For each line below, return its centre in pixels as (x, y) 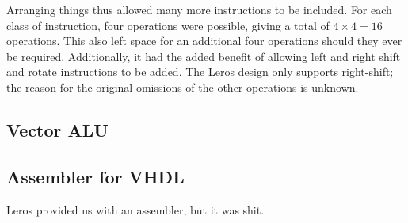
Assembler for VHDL (95, 176)
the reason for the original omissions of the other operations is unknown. (183, 87)
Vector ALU (57, 129)
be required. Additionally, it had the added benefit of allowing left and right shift (204, 56)
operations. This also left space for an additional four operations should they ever (204, 41)
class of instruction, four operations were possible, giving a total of (168, 25)
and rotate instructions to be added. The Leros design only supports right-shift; (200, 72)
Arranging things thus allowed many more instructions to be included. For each (199, 9)
